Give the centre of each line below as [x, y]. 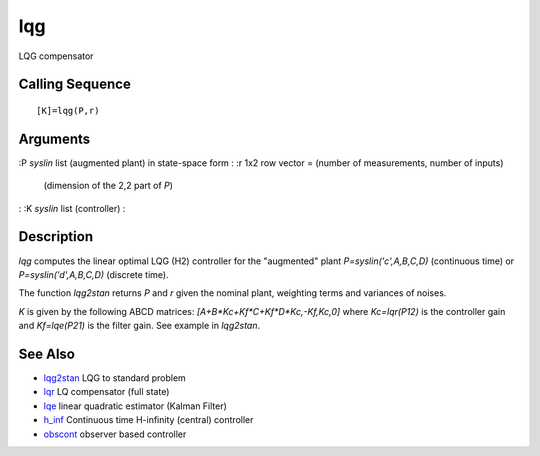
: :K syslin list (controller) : [72, 208]
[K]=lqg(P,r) [68, 110]
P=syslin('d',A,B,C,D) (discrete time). [93, 274]
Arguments [54, 138]
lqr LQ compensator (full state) [106, 392]
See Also [46, 353]
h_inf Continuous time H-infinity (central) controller [148, 420]
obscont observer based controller [115, 434]
